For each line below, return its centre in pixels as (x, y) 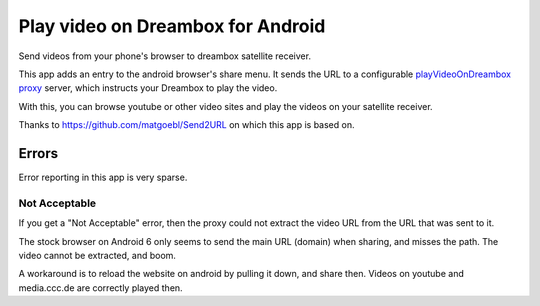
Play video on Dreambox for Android (172, 26)
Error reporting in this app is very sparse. (103, 177)
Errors (38, 153)
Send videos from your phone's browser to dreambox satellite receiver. (165, 56)
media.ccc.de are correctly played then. (101, 287)
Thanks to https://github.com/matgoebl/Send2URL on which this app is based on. (186, 125)
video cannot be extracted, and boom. (97, 255)
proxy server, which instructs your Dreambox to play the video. (148, 88)
